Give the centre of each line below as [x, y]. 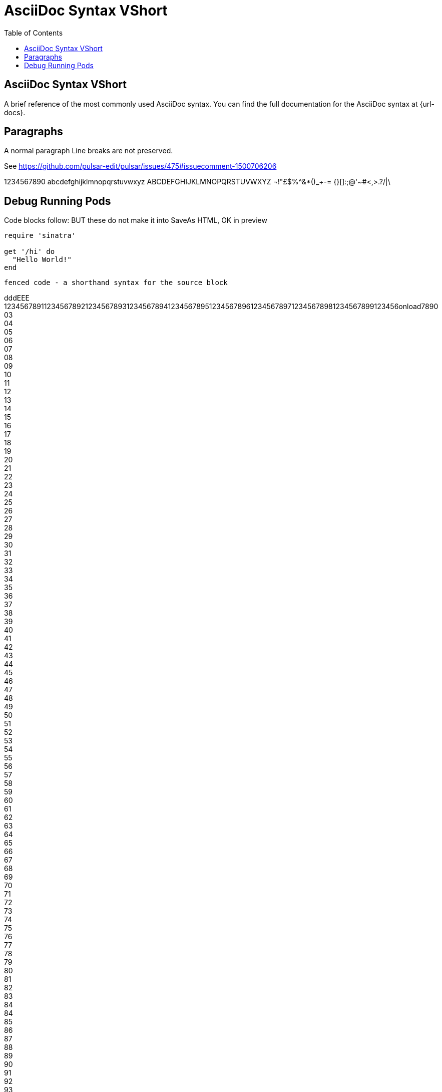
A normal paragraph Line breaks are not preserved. [89, 151]
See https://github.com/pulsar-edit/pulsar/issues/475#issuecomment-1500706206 [140, 166]
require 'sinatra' [40, 236]
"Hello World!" [42, 260]
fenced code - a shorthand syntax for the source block [116, 283]
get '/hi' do [30, 252]
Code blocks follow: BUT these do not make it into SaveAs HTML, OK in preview [136, 220]
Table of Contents [34, 33]
